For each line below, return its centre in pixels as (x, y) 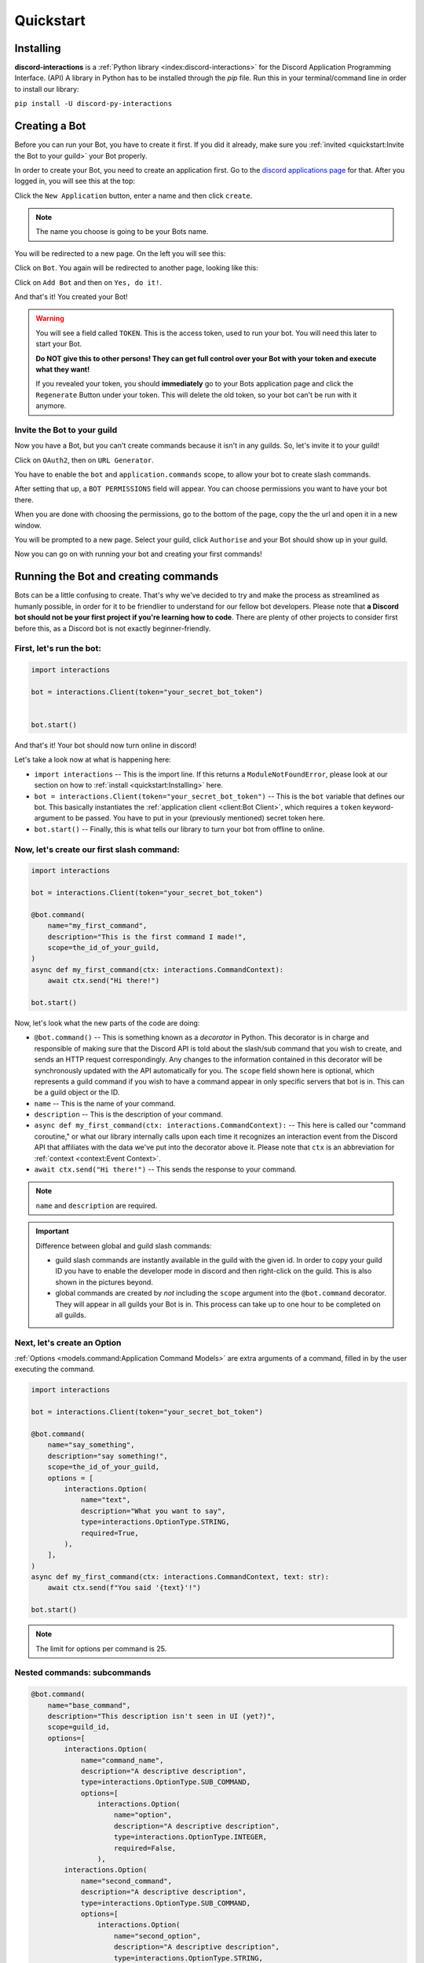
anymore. (51, 406)
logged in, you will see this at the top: (75, 181)
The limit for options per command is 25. (101, 1648)
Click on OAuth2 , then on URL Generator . (84, 460)
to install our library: (47, 89)
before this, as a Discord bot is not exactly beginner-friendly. (113, 628)
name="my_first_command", (97, 926)
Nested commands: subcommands (83, 1672)
